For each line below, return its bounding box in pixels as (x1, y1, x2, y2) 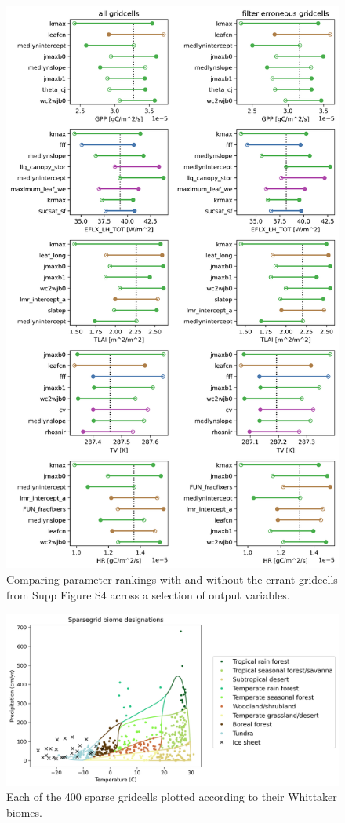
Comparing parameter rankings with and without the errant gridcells (6, 571, 338, 588)
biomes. (6, 803, 42, 820)
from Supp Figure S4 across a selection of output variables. (6, 586, 290, 603)
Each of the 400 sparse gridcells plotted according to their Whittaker (6, 788, 337, 805)
